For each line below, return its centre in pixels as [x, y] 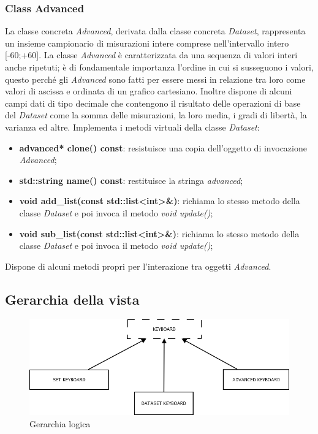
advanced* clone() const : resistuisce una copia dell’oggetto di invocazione [163, 147]
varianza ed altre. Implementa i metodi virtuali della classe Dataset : [132, 127]
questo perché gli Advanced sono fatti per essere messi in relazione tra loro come [155, 79]
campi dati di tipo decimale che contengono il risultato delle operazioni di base [153, 103]
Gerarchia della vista [72, 299]
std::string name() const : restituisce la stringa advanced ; [131, 180]
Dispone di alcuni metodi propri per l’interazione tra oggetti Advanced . [138, 266]
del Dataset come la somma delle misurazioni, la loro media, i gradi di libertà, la [156, 115]
